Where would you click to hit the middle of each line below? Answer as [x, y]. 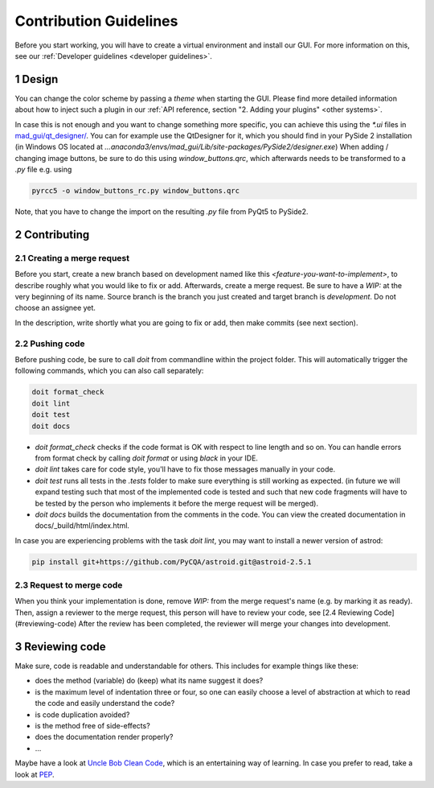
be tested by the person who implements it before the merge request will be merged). [177, 503]
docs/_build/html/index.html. [82, 526]
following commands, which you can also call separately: [109, 371]
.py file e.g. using [43, 170]
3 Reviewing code [60, 647]
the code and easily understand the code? [105, 703]
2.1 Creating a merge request [72, 258]
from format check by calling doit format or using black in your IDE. [147, 458]
